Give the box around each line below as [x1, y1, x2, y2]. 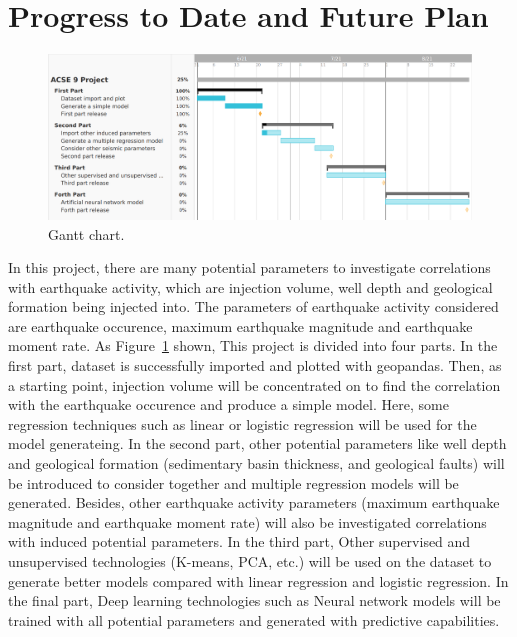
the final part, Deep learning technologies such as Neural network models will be [8, 590, 501, 611]
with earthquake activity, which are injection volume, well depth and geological [8, 276, 493, 297]
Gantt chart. [48, 223, 125, 244]
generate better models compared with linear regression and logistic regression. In [8, 570, 509, 591]
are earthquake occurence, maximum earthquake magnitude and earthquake [8, 315, 473, 336]
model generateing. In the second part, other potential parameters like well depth [8, 433, 507, 454]
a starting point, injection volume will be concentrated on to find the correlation [8, 374, 501, 395]
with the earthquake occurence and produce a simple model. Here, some [8, 394, 449, 415]
